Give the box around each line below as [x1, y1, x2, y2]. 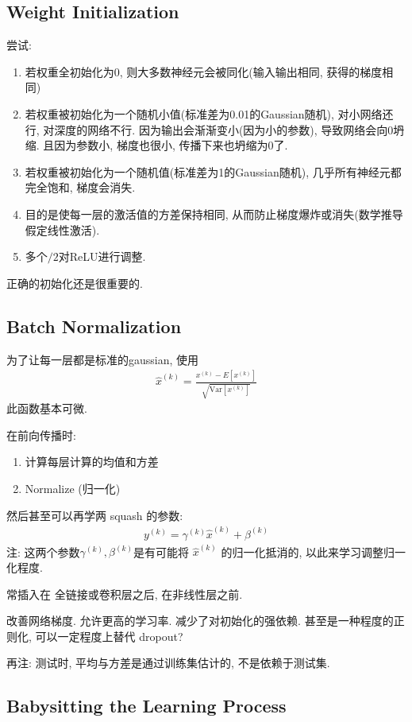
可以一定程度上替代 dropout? [35, 627, 183, 644]
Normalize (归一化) [25, 479, 121, 496]
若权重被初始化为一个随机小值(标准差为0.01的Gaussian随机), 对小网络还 [25, 105, 394, 122]
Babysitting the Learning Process [6, 693, 287, 718]
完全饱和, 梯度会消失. [25, 179, 136, 196]
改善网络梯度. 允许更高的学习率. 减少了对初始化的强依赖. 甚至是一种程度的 [6, 612, 394, 629]
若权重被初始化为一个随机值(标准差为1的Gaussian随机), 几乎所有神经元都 [25, 163, 402, 180]
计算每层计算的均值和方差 [25, 453, 159, 470]
